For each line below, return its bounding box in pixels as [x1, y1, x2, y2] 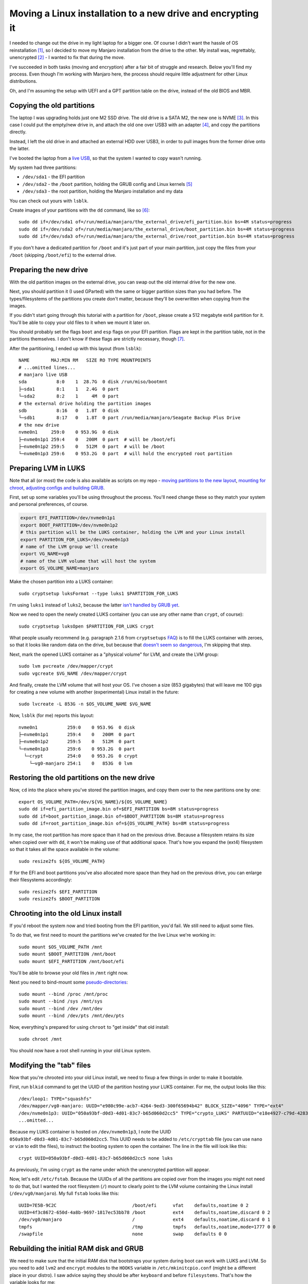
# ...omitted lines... [18, 365, 76, 370]
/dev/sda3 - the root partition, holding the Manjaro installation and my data [22, 188, 183, 195]
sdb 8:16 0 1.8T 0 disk [18, 408, 119, 413]
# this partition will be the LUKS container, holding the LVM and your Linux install [20, 530, 245, 535]
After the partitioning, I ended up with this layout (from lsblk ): [9, 345, 142, 351]
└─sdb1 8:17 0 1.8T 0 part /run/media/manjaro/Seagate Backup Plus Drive [18, 415, 241, 421]
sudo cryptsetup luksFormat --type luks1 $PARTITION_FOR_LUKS [18, 591, 179, 596]
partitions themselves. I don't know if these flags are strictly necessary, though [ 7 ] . [9, 336, 185, 342]
